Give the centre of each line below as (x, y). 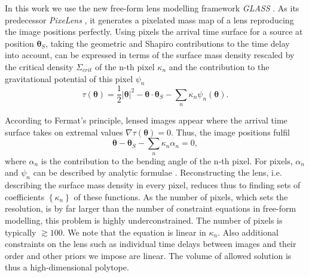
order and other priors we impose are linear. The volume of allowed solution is (148, 255)
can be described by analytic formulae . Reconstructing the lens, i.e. (157, 172)
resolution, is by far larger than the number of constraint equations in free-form (151, 208)
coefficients (25, 196)
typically (21, 232)
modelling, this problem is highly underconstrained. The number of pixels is (144, 220)
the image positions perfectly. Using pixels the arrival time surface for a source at (154, 31)
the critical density (39, 66)
